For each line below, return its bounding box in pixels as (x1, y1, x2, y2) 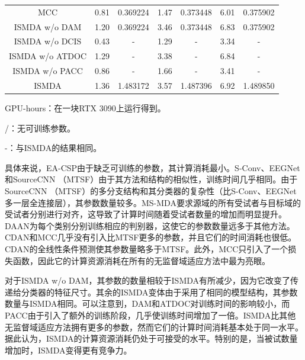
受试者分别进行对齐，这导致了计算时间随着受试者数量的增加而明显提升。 (5, 208, 287, 220)
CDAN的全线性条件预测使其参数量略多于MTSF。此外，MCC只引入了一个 (5, 243, 288, 255)
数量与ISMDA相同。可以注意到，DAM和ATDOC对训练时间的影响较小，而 (5, 297, 290, 310)
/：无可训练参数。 (5, 121, 75, 134)
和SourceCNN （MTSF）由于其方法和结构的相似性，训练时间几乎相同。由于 (5, 173, 298, 185)
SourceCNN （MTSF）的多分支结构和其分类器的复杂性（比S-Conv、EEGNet (5, 185, 297, 197)
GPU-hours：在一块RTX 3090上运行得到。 (5, 102, 166, 114)
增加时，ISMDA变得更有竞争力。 (5, 343, 132, 356)
